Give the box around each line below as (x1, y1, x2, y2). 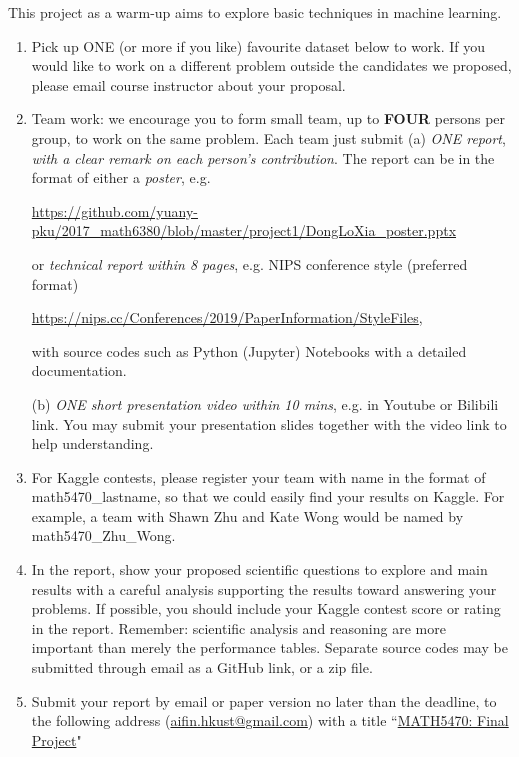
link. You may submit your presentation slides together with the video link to (31, 413, 507, 434)
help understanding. (31, 433, 154, 454)
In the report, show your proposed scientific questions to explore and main (31, 559, 488, 580)
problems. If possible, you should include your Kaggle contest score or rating (31, 598, 501, 619)
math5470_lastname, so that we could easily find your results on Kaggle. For (31, 486, 505, 507)
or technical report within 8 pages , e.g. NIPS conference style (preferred (31, 253, 468, 274)
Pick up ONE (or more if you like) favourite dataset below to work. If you (31, 35, 486, 56)
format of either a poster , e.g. (31, 167, 211, 188)
